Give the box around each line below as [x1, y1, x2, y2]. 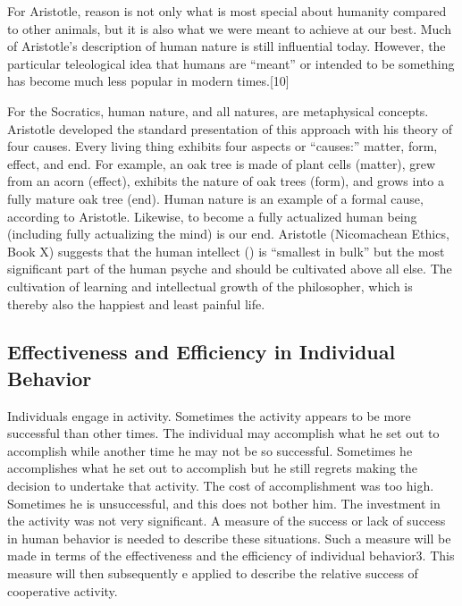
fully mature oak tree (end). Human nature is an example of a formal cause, [7, 189, 424, 207]
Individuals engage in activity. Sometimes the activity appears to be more [7, 406, 411, 425]
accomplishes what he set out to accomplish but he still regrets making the [7, 459, 417, 477]
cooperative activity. [7, 581, 118, 600]
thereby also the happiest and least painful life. [7, 294, 265, 313]
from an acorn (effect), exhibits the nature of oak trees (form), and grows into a [7, 172, 444, 190]
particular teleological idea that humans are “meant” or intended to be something [7, 54, 455, 72]
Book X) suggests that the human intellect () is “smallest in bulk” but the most [7, 241, 445, 260]
